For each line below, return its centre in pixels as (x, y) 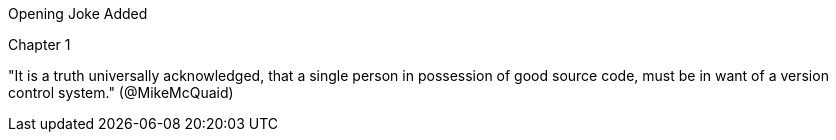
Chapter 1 (39, 44)
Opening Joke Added (78, 13)
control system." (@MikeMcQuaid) (121, 92)
